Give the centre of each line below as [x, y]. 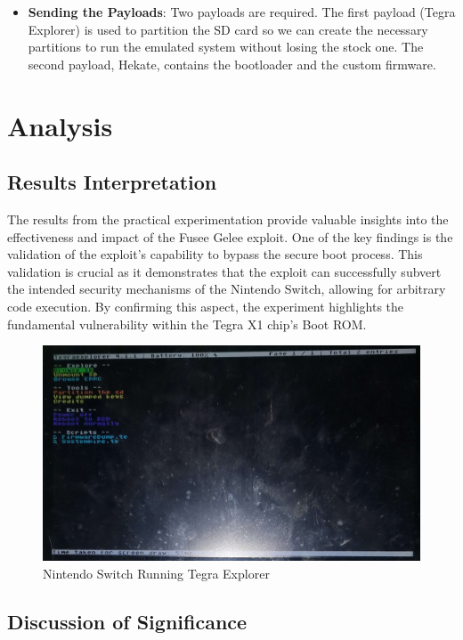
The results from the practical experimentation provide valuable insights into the [228, 219]
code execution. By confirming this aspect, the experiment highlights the [206, 306]
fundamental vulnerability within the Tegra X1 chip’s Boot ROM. [187, 324]
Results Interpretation [112, 182]
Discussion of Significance [127, 621]
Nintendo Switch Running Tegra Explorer [156, 573]
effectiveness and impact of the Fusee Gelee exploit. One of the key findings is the [230, 236]
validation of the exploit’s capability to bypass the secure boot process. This [215, 254]
